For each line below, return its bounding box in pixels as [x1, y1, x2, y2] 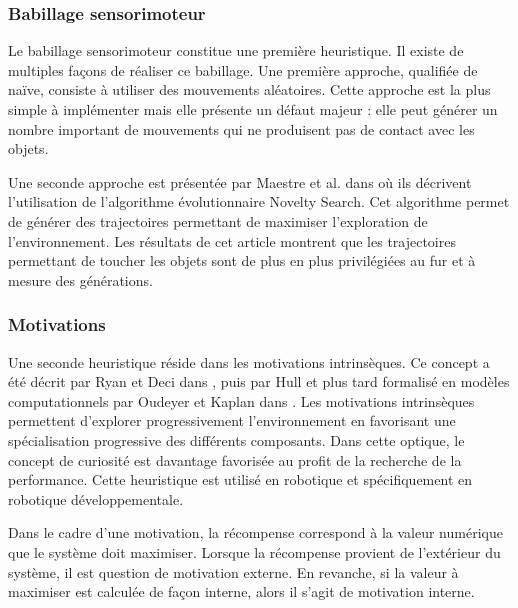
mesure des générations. [8, 269, 153, 290]
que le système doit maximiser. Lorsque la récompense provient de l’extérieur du [8, 541, 501, 562]
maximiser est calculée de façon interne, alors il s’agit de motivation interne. [8, 581, 475, 602]
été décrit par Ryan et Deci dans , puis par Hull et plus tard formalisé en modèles [8, 371, 510, 392]
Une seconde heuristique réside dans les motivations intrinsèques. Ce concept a [8, 351, 490, 372]
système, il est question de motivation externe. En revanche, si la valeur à [8, 561, 459, 582]
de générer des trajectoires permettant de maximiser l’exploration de [8, 210, 428, 231]
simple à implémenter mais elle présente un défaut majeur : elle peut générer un [8, 99, 498, 119]
